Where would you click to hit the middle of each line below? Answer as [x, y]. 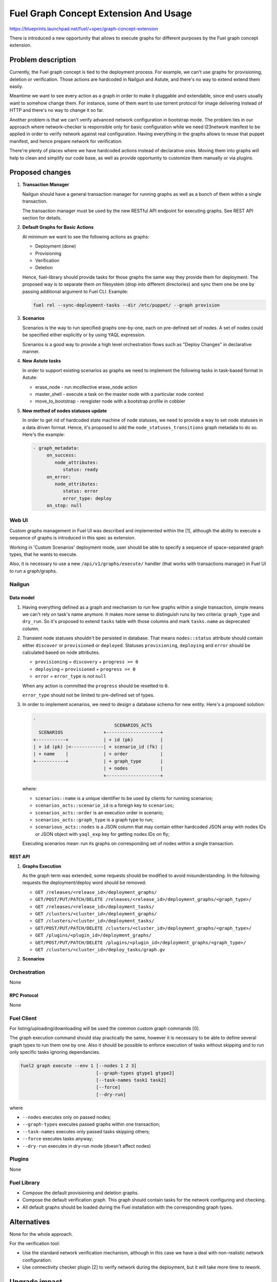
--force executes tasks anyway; [58, 1139]
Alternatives [30, 1222]
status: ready [81, 470]
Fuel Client [23, 1018]
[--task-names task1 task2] [131, 1080]
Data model [22, 598]
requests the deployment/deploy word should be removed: [84, 883]
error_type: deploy [87, 498]
